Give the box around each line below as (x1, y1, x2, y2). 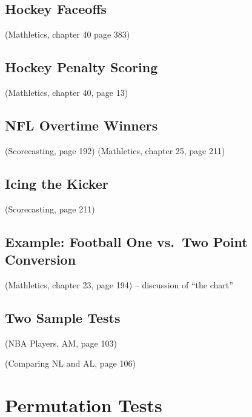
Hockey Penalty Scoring (5, 58, 158, 76)
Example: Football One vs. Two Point (5, 232, 248, 251)
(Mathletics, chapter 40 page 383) (5, 28, 130, 41)
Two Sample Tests (5, 308, 121, 327)
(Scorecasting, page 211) (5, 202, 95, 215)
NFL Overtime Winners (5, 115, 158, 134)
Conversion (5, 249, 76, 268)
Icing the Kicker (5, 174, 108, 192)
